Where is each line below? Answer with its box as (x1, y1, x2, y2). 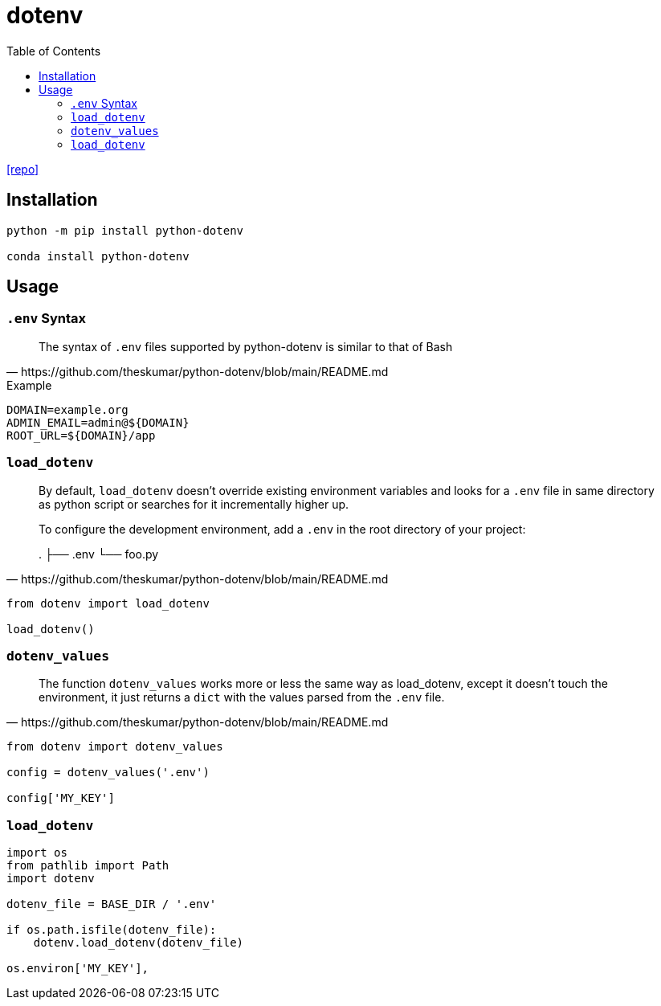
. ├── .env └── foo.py (39, 546, 159, 561)
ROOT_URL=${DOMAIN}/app (6, 428, 156, 442)
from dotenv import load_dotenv (6, 596, 210, 610)
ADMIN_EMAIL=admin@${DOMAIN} (6, 415, 190, 429)
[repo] (6, 162, 39, 176)
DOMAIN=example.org (6, 403, 129, 416)
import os (6, 846, 67, 860)
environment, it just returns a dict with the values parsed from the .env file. (39, 690, 445, 705)
